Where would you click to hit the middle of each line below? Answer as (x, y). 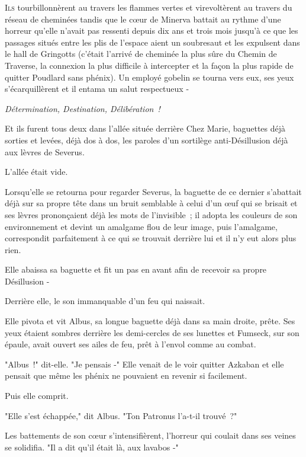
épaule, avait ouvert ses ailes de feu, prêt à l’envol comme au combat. (131, 344)
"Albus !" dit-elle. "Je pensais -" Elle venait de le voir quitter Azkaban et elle (144, 364)
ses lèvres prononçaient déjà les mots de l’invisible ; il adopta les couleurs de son (151, 214)
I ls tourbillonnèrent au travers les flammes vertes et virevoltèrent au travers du (149, 7)
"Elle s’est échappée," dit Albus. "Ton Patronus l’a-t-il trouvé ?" (121, 415)
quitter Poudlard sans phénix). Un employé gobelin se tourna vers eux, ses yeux (149, 77)
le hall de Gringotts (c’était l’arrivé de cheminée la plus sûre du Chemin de (141, 54)
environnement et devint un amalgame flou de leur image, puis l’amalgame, (141, 226)
